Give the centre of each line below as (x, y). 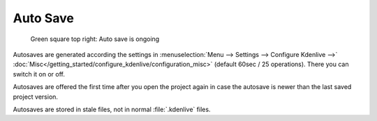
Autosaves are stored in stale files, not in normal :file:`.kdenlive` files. (112, 109)
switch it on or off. (39, 74)
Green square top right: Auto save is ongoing (95, 39)
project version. (36, 97)
